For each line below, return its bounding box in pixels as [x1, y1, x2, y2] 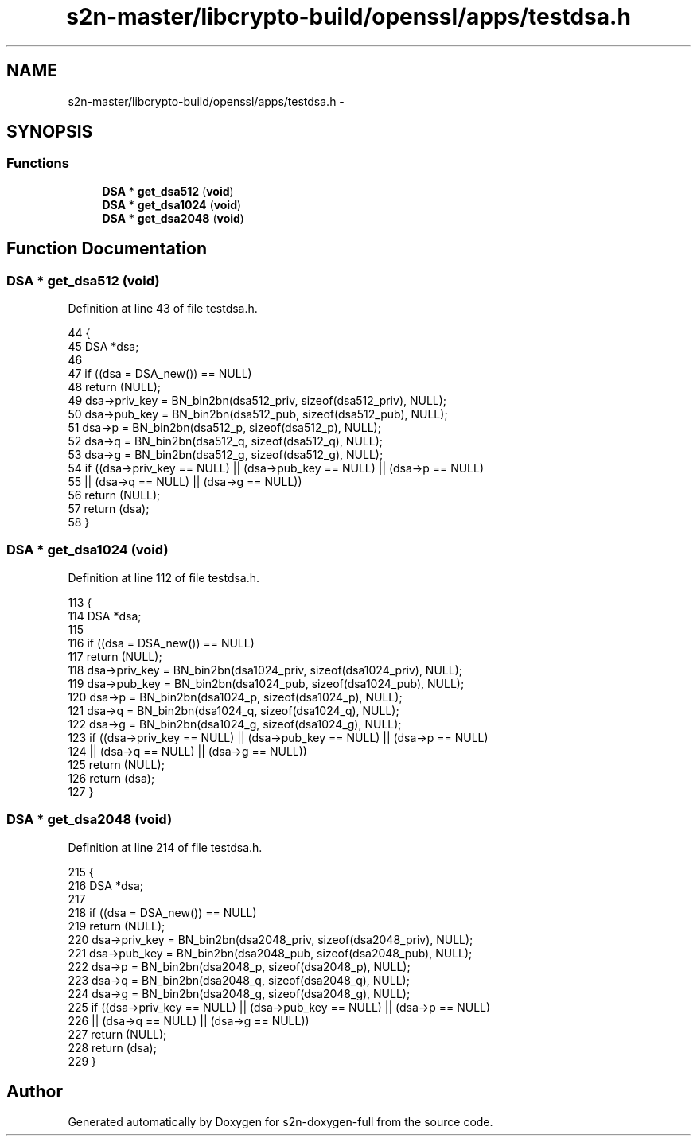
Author [6, 1081, 63, 1101]
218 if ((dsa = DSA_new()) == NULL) [68, 905, 257, 919]
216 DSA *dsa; [68, 878, 143, 892]
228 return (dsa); [68, 1040, 157, 1055]
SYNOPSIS [6, 122, 93, 142]
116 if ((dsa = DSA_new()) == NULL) [68, 635, 255, 650]
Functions [6, 155, 69, 172]
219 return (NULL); [68, 919, 165, 933]
